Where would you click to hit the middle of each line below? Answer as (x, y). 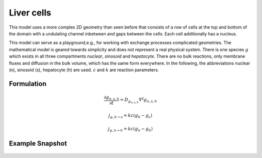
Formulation (28, 84)
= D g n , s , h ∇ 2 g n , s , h (138, 100)
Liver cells (30, 13)
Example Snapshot (38, 144)
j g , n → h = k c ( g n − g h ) (130, 129)
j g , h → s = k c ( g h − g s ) (130, 116)
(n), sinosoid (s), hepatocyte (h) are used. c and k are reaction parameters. (84, 70)
